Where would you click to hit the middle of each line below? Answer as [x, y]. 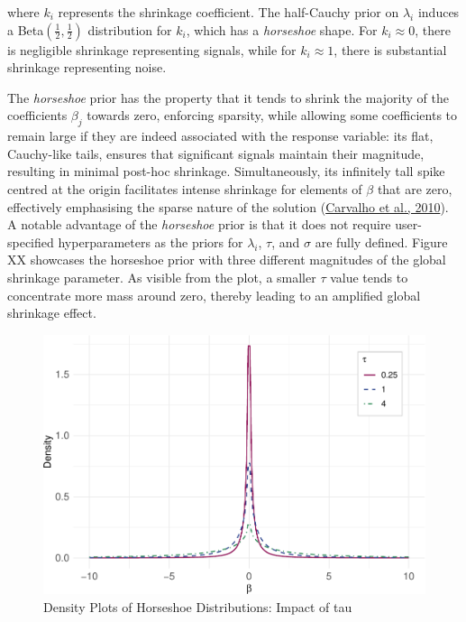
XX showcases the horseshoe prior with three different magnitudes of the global [227, 260]
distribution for [130, 29]
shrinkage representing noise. [87, 67]
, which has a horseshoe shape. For [282, 29]
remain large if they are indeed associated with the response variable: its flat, [220, 136]
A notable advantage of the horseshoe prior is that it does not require [199, 224]
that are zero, [415, 188]
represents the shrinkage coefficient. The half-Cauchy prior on [228, 12]
